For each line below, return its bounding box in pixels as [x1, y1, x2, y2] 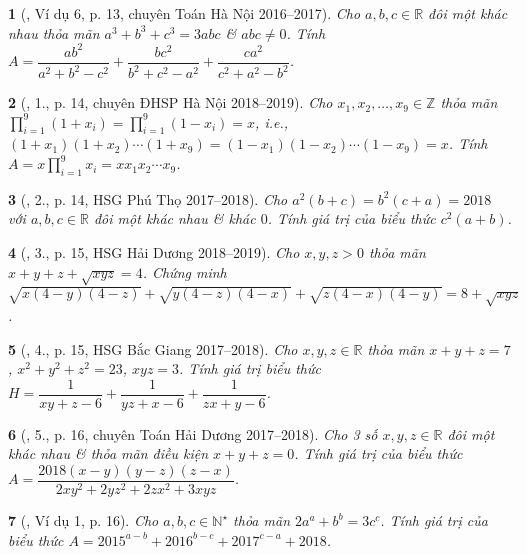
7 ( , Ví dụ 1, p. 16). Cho [8, 510, 159, 531]
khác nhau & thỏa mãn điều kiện [8, 443, 209, 464]
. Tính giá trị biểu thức [179, 358, 321, 379]
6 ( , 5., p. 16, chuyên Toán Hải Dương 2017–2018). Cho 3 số [8, 423, 378, 444]
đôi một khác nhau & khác [93, 208, 256, 229]
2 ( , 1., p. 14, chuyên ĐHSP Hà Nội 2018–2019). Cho [8, 92, 333, 113]
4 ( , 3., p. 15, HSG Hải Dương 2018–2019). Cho [8, 242, 300, 263]
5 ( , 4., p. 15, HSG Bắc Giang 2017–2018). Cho [8, 338, 298, 359]
